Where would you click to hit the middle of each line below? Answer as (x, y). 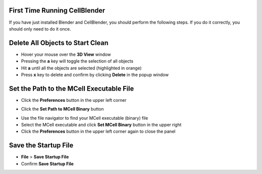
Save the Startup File (41, 145)
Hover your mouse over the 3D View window (66, 54)
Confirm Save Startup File (47, 164)
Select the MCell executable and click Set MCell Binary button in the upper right (101, 125)
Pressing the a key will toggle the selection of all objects (77, 61)
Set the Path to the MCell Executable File (72, 88)
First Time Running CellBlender (57, 10)
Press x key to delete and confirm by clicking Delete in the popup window (95, 75)
